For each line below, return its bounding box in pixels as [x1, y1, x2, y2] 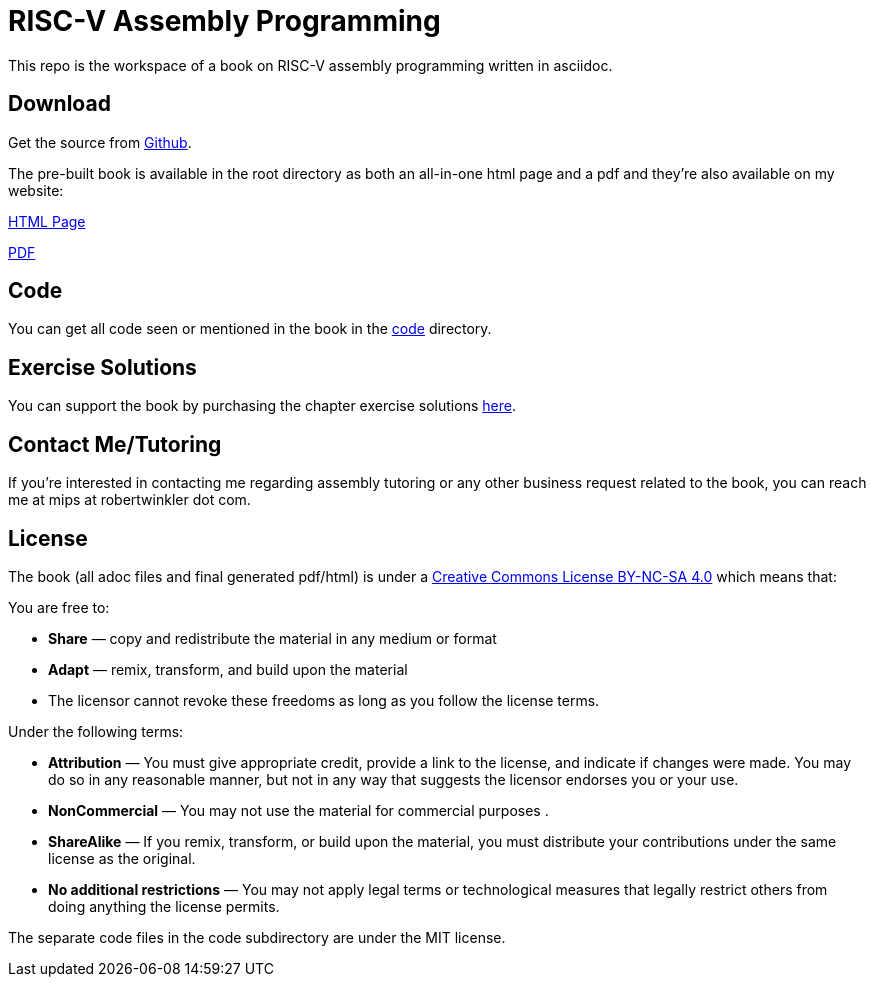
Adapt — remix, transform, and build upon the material [48, 660, 408, 678]
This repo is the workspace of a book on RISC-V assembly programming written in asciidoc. [8, 56, 613, 74]
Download [8, 91, 111, 117]
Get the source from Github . [8, 133, 192, 151]
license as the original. [48, 849, 196, 867]
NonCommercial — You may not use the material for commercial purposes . [48, 801, 549, 819]
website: [8, 181, 64, 199]
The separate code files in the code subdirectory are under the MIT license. [8, 928, 506, 946]
